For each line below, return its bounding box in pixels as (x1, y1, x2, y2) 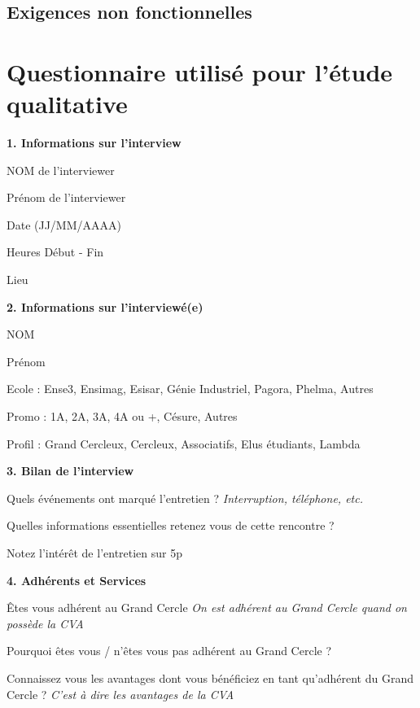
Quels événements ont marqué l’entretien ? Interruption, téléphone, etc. (7, 489, 363, 506)
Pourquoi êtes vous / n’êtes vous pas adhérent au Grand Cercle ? (7, 642, 332, 659)
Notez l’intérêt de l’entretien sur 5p (7, 544, 183, 561)
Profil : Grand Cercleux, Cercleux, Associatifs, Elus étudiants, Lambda (7, 435, 361, 452)
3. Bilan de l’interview (7, 462, 134, 479)
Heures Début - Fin (7, 243, 104, 260)
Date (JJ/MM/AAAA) (7, 216, 121, 233)
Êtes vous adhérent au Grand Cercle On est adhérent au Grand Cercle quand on (7, 599, 407, 616)
